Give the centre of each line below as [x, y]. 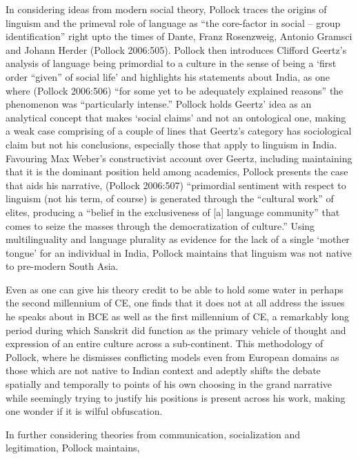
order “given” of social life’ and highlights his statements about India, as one [168, 76]
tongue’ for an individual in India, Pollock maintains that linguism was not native [179, 252]
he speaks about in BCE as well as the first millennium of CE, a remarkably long [178, 316]
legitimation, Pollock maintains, [73, 448]
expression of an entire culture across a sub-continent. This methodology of [165, 343]
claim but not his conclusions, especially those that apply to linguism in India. [171, 144]
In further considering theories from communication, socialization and [153, 434]
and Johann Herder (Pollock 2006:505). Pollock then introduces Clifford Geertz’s [176, 49]
